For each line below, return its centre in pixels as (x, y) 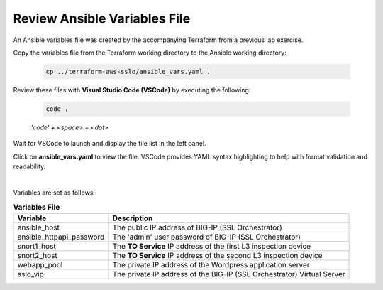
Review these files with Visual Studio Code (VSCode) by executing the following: (132, 90)
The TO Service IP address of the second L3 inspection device (217, 255)
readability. (29, 166)
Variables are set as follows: (54, 193)
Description (133, 218)
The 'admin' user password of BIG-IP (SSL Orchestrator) (206, 237)
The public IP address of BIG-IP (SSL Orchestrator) (198, 227)
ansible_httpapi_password (61, 237)
